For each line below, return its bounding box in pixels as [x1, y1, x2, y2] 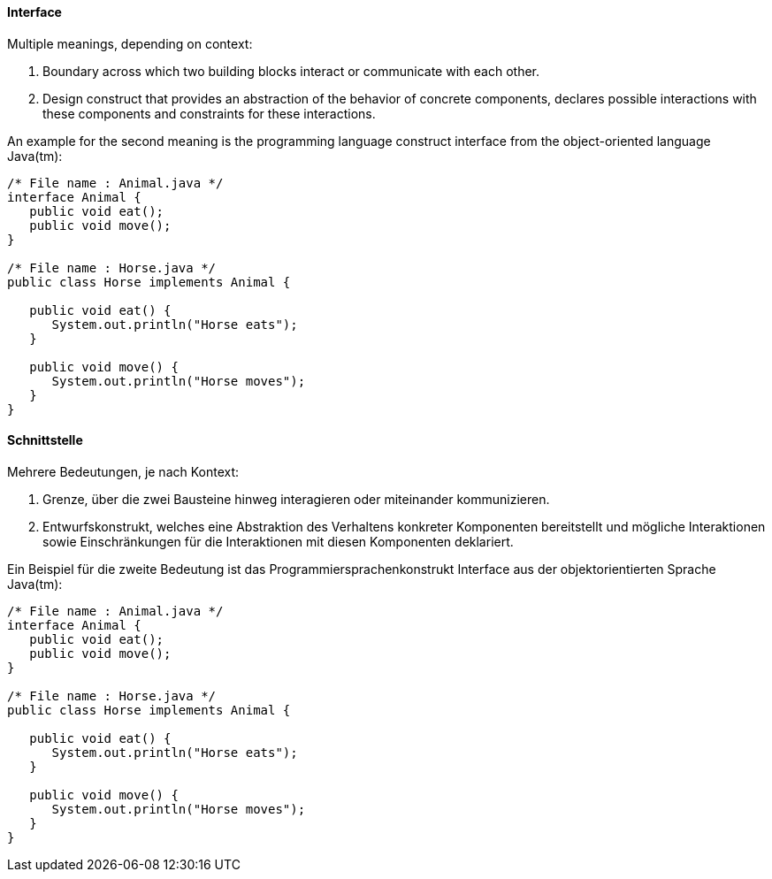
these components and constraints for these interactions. [42, 105, 376, 121]
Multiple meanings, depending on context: [7, 35, 253, 51]
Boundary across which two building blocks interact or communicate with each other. [42, 63, 540, 79]
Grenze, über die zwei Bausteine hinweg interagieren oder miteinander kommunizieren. [42, 491, 550, 507]
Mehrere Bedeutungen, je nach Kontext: [7, 463, 240, 479]
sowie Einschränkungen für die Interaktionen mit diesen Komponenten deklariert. [42, 533, 514, 549]
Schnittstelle [7, 432, 83, 448]
